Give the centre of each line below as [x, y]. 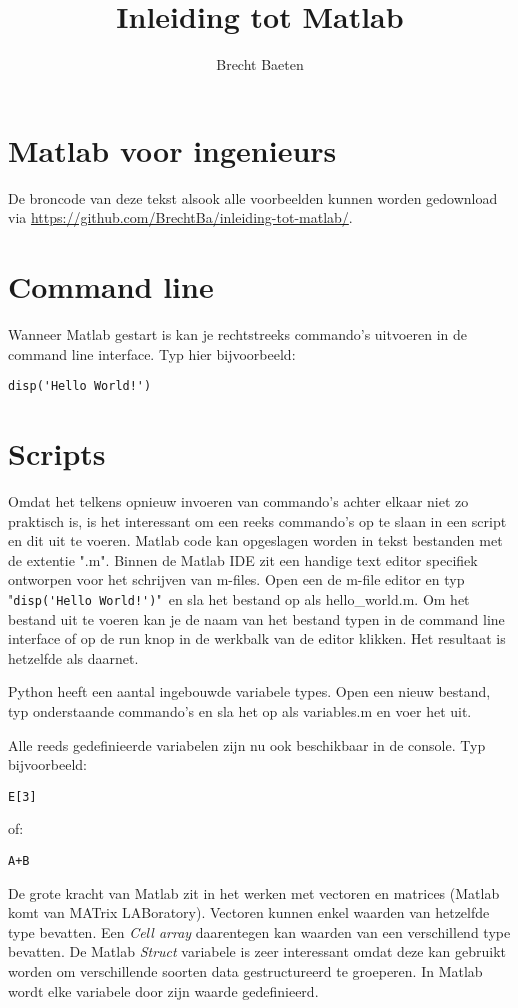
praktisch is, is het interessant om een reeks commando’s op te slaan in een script [257, 520]
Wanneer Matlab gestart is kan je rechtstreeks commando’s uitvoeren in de [238, 333]
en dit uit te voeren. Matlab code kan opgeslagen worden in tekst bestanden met [255, 540]
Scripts [57, 453]
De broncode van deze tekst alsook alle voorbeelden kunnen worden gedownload [253, 197]
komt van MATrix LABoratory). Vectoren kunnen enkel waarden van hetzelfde [249, 912]
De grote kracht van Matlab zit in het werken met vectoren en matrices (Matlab [254, 892]
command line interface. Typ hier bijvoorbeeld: [152, 353]
